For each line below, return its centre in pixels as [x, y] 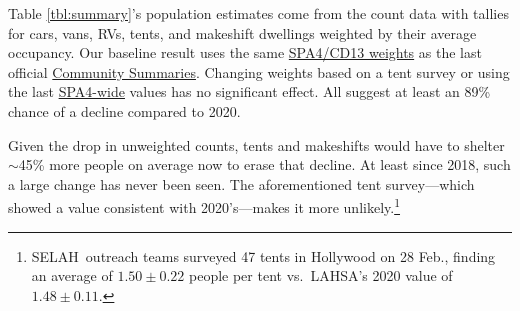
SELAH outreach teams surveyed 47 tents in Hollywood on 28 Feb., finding [263, 255]
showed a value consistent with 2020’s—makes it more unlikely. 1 [204, 205]
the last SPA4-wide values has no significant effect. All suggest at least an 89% [249, 91]
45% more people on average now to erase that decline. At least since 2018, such [264, 164]
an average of [72, 275]
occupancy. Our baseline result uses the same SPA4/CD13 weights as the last [245, 52]
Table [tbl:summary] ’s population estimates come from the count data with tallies [258, 13]
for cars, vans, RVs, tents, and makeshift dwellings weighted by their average [242, 32]
